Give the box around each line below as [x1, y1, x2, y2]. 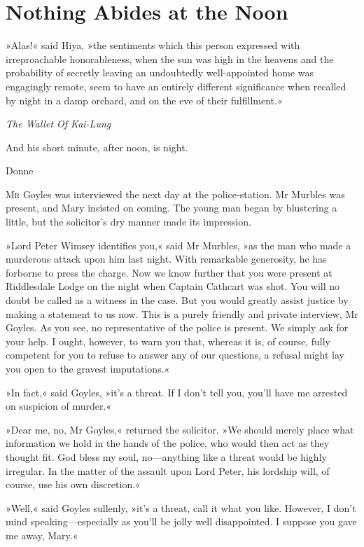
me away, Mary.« [6, 527, 78, 542]
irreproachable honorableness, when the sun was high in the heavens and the [6, 51, 334, 66]
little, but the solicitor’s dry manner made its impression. [6, 214, 251, 229]
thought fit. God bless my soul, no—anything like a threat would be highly [6, 449, 327, 464]
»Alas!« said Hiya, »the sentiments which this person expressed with [6, 38, 300, 53]
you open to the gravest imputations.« [6, 361, 170, 375]
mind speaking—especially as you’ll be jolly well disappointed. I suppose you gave [6, 514, 357, 529]
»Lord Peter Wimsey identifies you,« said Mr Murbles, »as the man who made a [6, 237, 351, 252]
